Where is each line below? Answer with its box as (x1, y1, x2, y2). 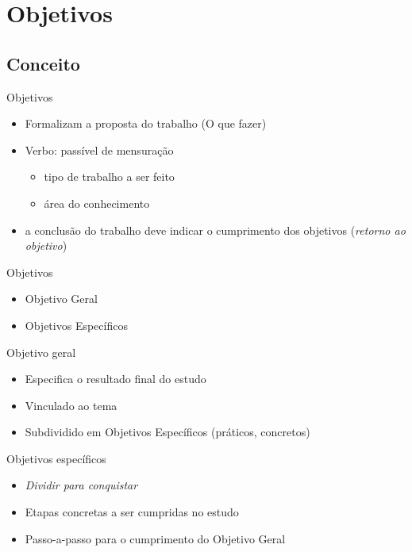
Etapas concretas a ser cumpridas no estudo (25, 504, 239, 520)
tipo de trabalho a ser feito (44, 168, 175, 185)
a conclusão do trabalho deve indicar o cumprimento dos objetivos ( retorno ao (25, 221, 406, 238)
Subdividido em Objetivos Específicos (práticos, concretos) (25, 424, 310, 440)
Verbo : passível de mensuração (25, 141, 174, 158)
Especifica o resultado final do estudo (25, 370, 206, 387)
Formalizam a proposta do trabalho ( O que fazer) (25, 115, 267, 132)
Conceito (6, 51, 80, 75)
